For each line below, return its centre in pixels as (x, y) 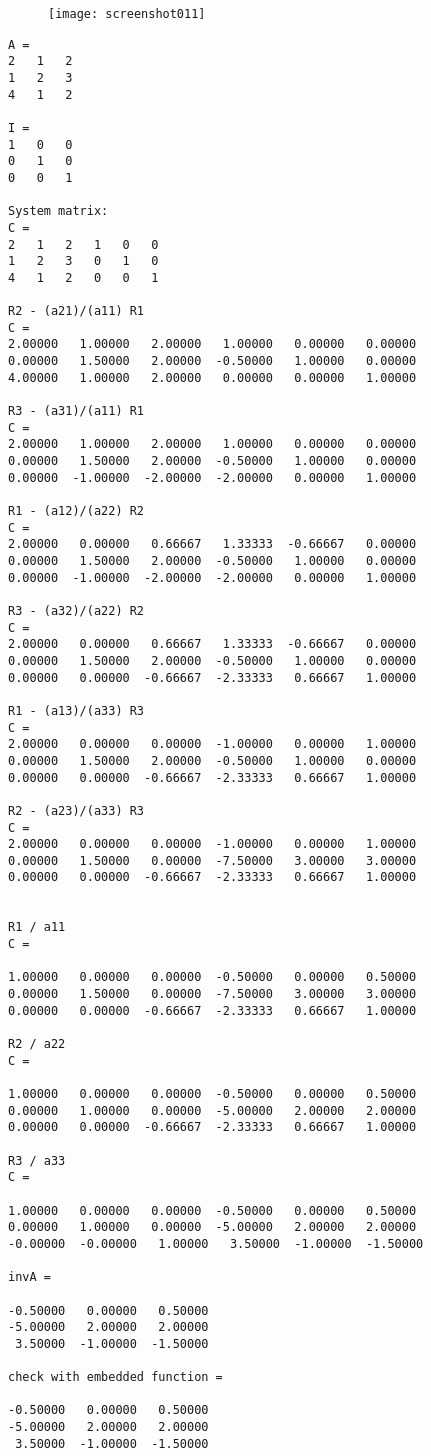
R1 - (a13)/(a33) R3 (76, 710)
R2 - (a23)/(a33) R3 (76, 810)
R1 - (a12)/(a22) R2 (76, 511)
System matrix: (58, 211)
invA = (29, 1277)
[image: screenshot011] (127, 14)
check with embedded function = (115, 1377)
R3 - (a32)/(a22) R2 (76, 610)
